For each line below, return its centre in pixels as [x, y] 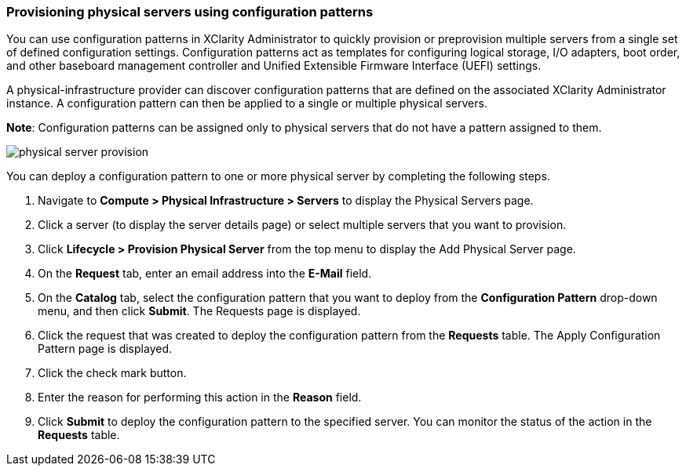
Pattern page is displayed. [105, 349]
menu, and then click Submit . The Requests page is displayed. [199, 311]
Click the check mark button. [112, 373]
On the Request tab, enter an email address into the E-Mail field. [205, 274]
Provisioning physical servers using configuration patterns [190, 12]
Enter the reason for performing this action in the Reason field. [200, 398]
